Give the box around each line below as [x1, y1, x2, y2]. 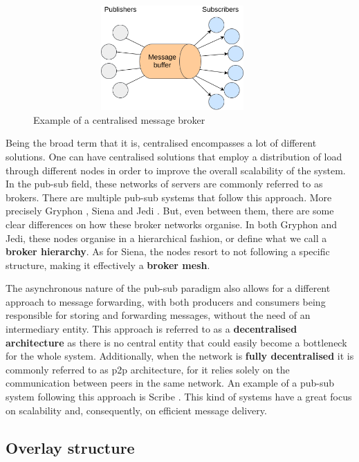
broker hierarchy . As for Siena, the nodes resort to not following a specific [6, 244, 330, 259]
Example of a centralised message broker [33, 112, 205, 127]
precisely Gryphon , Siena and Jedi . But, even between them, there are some [6, 203, 334, 218]
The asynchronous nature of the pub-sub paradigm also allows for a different [6, 281, 331, 295]
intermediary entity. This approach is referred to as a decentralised [6, 322, 297, 336]
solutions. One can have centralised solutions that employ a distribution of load [6, 149, 342, 163]
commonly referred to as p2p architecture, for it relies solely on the [6, 362, 290, 376]
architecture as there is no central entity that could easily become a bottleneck [6, 335, 347, 349]
